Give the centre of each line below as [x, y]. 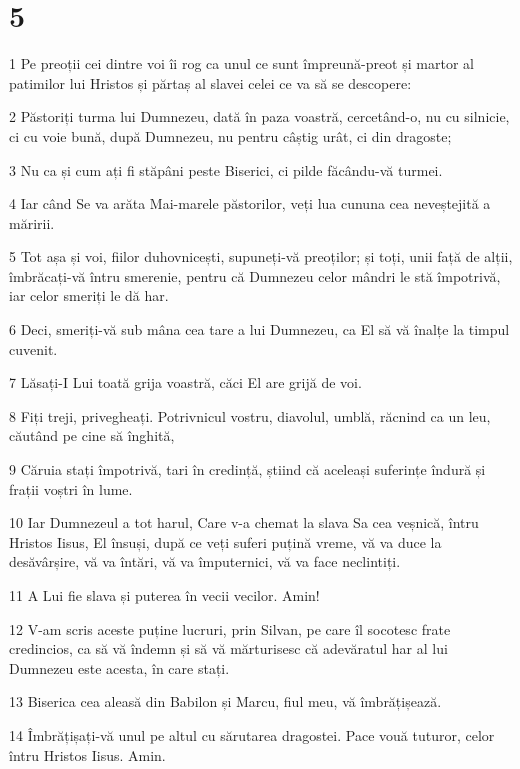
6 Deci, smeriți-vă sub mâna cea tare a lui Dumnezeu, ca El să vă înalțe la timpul [259, 329]
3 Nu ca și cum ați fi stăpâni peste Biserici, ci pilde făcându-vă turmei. [226, 169]
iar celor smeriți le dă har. [89, 295]
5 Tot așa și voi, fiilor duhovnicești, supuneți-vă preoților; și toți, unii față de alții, [261, 256]
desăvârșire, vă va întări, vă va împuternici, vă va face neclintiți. [205, 561]
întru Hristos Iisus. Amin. [87, 754]
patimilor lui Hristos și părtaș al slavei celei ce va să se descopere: [210, 82]
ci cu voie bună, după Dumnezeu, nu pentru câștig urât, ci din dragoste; [230, 135]
